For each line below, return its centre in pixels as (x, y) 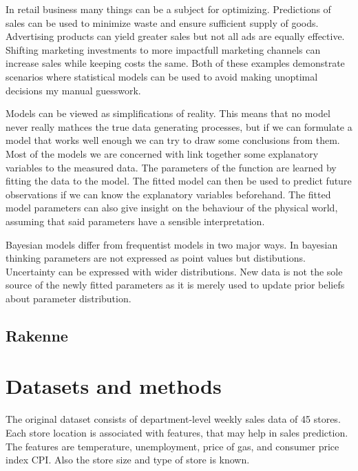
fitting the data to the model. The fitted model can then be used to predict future (179, 181)
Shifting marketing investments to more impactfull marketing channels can (163, 49)
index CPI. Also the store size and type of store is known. (128, 460)
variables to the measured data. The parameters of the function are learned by (171, 167)
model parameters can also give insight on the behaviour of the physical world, (172, 208)
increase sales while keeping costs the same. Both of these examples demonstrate (175, 63)
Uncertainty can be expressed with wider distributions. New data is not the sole (174, 271)
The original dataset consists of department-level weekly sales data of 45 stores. (173, 419)
